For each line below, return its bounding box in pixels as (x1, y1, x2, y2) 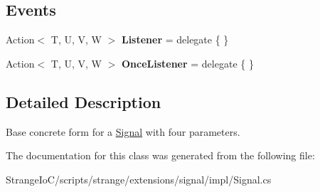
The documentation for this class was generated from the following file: (6, 148, 315, 163)
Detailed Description (6, 90, 161, 112)
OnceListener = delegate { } (121, 55, 254, 70)
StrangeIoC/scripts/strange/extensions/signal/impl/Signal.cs (6, 171, 272, 186)
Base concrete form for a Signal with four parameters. (6, 124, 240, 139)
